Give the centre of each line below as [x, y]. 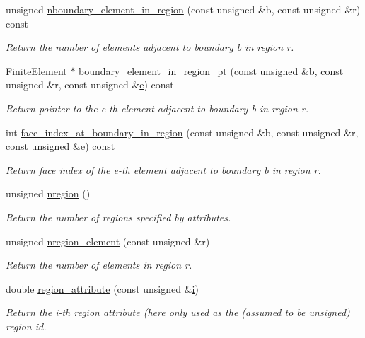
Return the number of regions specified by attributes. [118, 217]
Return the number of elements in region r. [99, 265]
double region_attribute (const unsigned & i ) [102, 288]
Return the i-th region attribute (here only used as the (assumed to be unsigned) [178, 312]
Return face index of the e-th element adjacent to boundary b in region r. [163, 169]
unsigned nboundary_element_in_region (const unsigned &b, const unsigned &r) [183, 9]
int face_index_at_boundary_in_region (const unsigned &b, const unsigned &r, [182, 132]
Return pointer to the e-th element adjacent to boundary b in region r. [157, 108]
